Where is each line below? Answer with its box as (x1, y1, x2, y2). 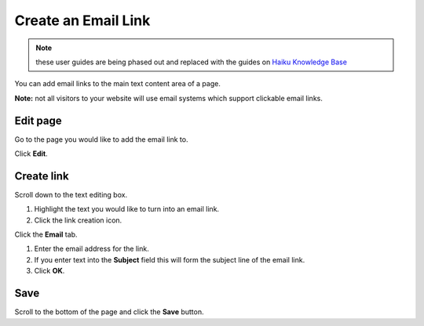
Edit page (14, 114, 62, 127)
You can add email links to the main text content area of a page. (14, 79, 221, 89)
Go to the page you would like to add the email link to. (14, 134, 188, 144)
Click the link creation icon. (34, 216, 122, 225)
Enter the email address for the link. (34, 244, 149, 254)
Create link (14, 169, 70, 183)
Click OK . (34, 266, 65, 276)
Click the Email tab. (14, 230, 78, 239)
